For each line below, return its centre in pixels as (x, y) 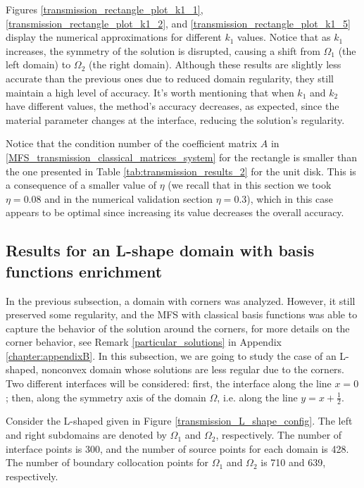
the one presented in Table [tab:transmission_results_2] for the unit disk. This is (181, 171)
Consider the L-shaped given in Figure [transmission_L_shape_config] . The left (179, 421)
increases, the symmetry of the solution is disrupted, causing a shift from (163, 50)
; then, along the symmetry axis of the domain (106, 397)
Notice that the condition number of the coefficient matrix (132, 143)
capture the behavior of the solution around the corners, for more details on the (178, 328)
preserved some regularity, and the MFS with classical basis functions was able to (182, 314)
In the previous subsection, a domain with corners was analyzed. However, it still (181, 300)
